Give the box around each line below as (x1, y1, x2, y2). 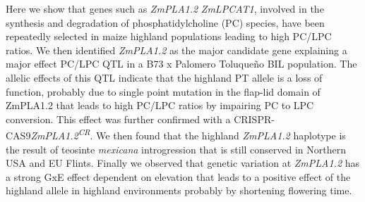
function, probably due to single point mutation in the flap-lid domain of (6, 84, 321, 99)
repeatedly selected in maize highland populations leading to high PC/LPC (6, 29, 332, 44)
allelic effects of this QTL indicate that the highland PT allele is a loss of (6, 70, 323, 84)
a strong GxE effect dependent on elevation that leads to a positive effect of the (6, 169, 351, 184)
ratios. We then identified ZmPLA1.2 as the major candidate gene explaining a (6, 42, 347, 57)
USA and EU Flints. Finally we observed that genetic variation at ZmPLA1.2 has (6, 156, 360, 170)
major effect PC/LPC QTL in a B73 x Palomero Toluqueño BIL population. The (6, 56, 357, 71)
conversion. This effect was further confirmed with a (6, 111, 231, 126)
